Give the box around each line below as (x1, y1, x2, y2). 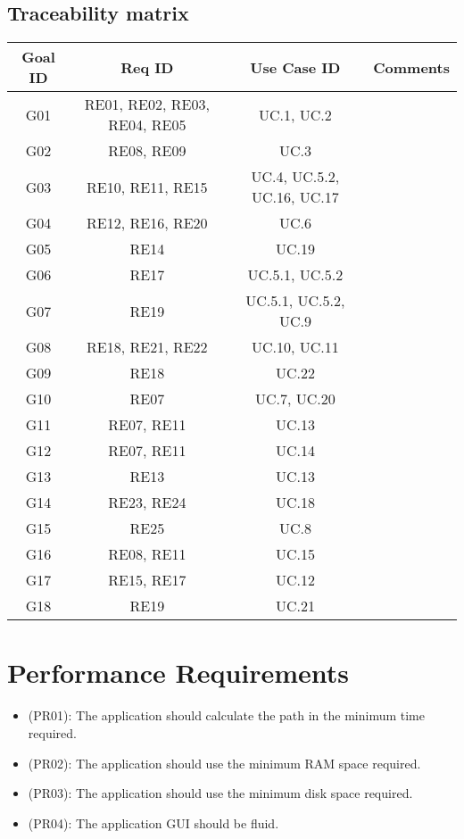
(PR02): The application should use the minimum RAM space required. (28, 753, 421, 772)
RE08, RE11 (108, 544, 186, 565)
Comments (373, 56, 450, 78)
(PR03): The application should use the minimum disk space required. (28, 784, 413, 802)
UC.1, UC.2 (258, 104, 332, 125)
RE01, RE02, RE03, (84, 94, 210, 115)
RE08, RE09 (108, 140, 186, 162)
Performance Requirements (7, 654, 350, 691)
